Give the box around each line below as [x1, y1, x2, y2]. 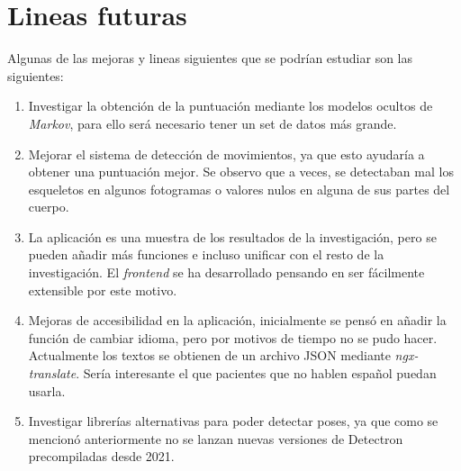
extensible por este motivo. [28, 280, 177, 299]
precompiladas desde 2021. [28, 447, 175, 466]
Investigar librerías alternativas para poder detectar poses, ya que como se [28, 412, 438, 430]
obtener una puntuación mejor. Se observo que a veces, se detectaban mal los [28, 162, 454, 181]
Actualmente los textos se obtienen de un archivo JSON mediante [28, 346, 391, 365]
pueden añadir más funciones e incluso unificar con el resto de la [28, 245, 384, 264]
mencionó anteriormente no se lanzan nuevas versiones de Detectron [28, 429, 403, 448]
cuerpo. [28, 197, 69, 216]
